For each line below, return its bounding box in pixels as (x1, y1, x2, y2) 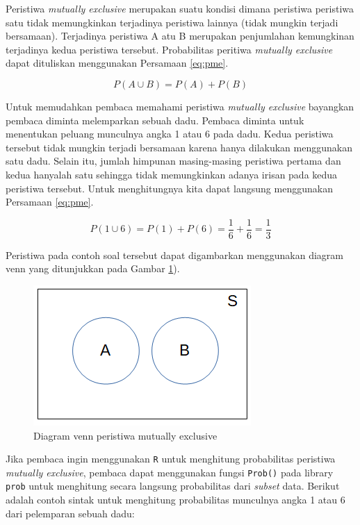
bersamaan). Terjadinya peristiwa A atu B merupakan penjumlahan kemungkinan (6, 28, 354, 43)
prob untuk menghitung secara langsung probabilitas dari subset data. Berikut (6, 478, 340, 493)
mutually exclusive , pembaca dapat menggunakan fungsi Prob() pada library (6, 465, 334, 479)
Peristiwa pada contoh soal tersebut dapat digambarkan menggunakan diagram (6, 247, 343, 262)
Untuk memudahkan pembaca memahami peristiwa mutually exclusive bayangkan (6, 99, 354, 113)
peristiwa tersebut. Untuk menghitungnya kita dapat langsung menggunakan (6, 181, 333, 195)
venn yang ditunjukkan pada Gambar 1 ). (6, 261, 180, 276)
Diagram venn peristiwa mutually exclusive (33, 428, 218, 442)
